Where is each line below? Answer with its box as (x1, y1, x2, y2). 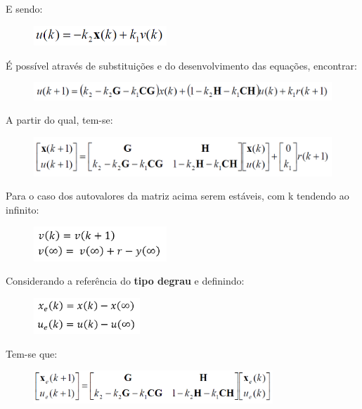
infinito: (6, 202, 39, 216)
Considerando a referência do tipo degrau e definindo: (6, 273, 245, 288)
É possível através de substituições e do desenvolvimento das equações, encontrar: (6, 58, 357, 72)
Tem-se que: (6, 346, 58, 361)
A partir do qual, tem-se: (6, 112, 113, 127)
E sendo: (6, 1, 43, 15)
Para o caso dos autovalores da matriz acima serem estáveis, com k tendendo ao (6, 188, 349, 203)
